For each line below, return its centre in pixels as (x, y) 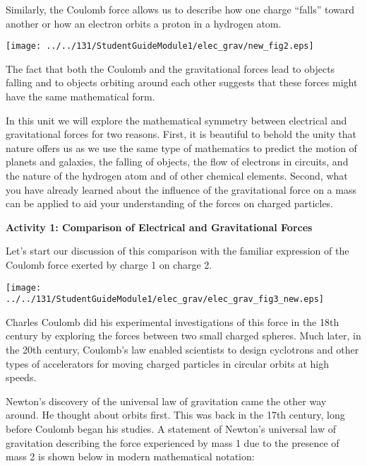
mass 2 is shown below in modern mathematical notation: (130, 456)
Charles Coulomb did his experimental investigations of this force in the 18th (173, 321)
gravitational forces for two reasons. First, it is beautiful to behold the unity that (181, 134)
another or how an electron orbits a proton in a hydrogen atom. (144, 23)
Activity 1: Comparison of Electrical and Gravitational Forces (159, 227)
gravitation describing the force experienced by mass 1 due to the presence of (173, 442)
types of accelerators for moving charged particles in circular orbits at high (167, 363)
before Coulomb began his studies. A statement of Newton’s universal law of (171, 429)
